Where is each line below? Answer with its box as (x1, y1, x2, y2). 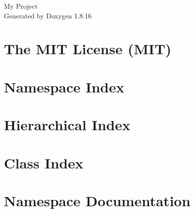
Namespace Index (4, 76, 125, 96)
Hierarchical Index (4, 115, 130, 135)
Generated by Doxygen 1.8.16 (4, 10, 92, 20)
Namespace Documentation (4, 190, 191, 210)
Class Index (4, 152, 83, 172)
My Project (4, 1, 38, 11)
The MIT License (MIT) (4, 39, 172, 59)
